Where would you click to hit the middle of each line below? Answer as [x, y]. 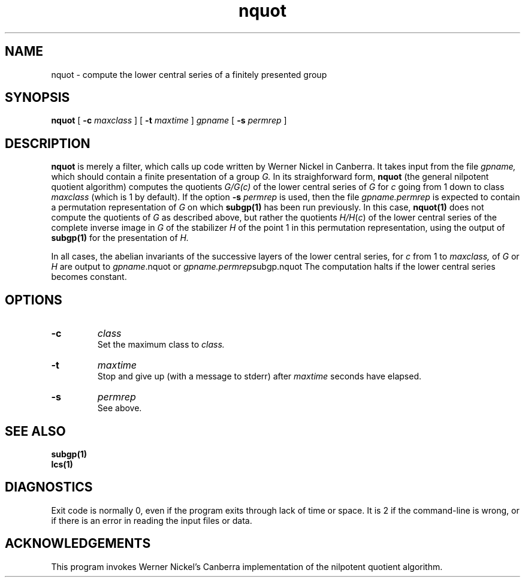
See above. [120, 408]
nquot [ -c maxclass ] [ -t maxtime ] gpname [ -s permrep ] [169, 120]
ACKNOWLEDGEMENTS [78, 544]
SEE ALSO [35, 431]
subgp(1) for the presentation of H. [120, 238]
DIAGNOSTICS [49, 487]
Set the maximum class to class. [161, 345]
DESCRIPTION [48, 143]
